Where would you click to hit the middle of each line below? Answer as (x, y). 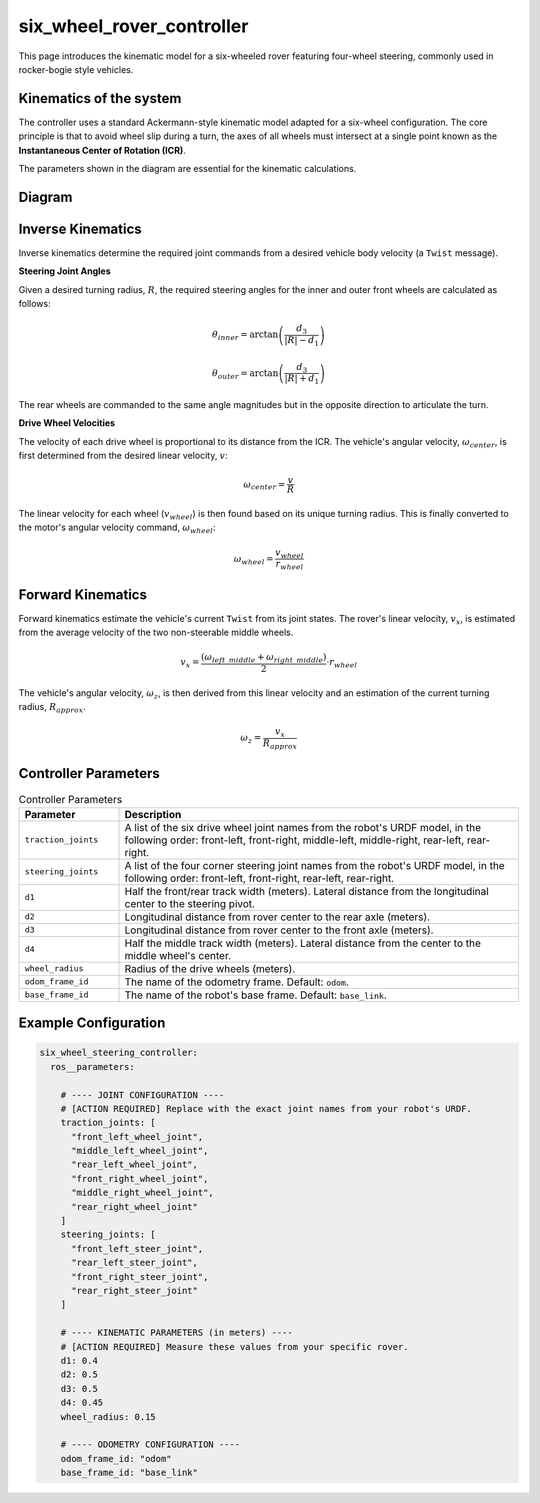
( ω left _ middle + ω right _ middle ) (263, 658)
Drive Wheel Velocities (66, 423)
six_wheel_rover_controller (133, 26)
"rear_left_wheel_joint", (135, 1164)
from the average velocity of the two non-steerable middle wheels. (156, 632)
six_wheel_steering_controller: (119, 1053)
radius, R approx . (52, 708)
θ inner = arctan (245, 336)
